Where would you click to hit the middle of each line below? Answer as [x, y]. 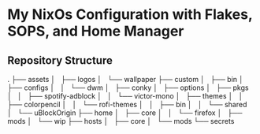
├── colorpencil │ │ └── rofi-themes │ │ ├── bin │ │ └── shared [127, 104]
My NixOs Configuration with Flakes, [130, 15]
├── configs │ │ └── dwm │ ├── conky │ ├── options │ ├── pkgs [128, 87]
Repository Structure [60, 60]
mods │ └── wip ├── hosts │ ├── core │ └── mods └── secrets [121, 121]
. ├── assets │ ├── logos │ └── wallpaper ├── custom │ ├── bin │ [126, 79]
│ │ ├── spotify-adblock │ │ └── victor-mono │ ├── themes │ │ [125, 96]
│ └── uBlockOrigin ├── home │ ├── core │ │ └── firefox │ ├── [125, 113]
